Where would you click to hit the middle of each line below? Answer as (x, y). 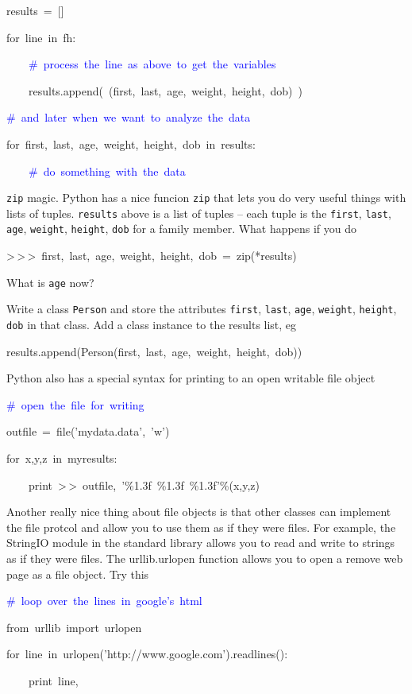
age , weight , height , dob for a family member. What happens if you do (181, 229)
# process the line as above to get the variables (152, 64)
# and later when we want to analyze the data (129, 117)
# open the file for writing (75, 404)
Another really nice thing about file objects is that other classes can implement (199, 512)
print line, (53, 680)
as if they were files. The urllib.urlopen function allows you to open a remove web (205, 558)
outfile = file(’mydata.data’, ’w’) (88, 431)
